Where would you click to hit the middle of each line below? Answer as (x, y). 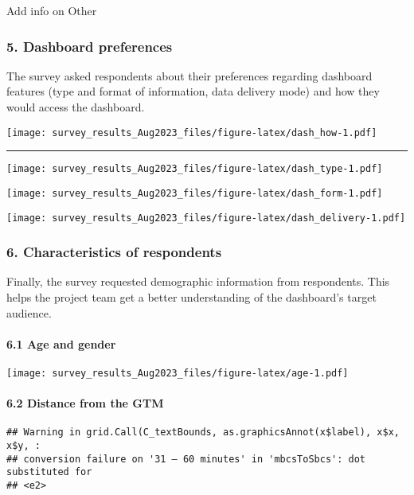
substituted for (49, 472)
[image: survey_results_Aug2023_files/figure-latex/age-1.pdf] (178, 374)
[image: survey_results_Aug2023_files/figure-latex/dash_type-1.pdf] (195, 169)
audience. (29, 312)
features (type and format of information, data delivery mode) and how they (193, 91)
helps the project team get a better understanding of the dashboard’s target (191, 297)
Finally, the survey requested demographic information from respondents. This (198, 281)
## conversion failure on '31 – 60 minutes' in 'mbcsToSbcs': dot (186, 459)
